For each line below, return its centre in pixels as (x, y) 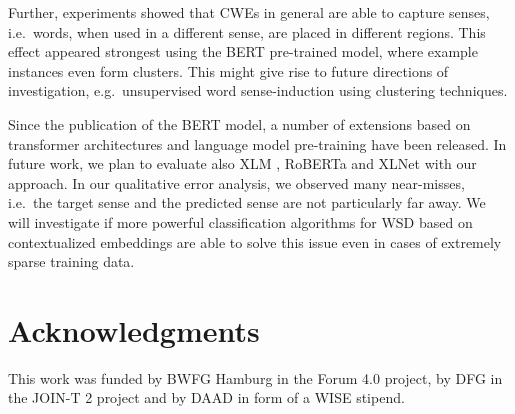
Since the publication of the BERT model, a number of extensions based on (239, 123)
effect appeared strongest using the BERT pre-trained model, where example (243, 51)
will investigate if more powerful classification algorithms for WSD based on (240, 221)
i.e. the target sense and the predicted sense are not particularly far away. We (247, 202)
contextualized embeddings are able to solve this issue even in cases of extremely (255, 241)
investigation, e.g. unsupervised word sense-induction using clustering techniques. (258, 90)
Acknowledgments (134, 329)
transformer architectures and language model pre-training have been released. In (257, 143)
